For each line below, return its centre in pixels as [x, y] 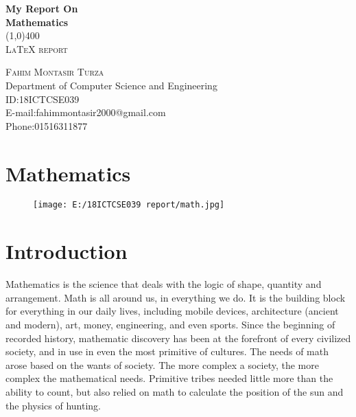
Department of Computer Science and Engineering [111, 85]
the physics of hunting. [54, 405]
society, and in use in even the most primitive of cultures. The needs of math [167, 351]
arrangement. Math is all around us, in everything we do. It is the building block [176, 297]
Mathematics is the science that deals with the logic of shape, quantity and [164, 284]
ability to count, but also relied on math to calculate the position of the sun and [175, 392]
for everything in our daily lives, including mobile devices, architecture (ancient [172, 311]
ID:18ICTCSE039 [43, 99]
